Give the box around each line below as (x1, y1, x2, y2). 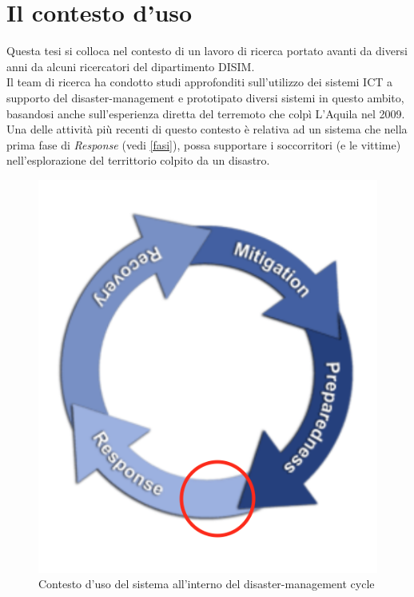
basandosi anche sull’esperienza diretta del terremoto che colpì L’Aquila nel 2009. (6, 105, 405, 121)
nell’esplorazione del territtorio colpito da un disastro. (6, 152, 270, 169)
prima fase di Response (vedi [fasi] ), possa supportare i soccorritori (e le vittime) (6, 136, 401, 153)
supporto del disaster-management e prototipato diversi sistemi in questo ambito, (6, 89, 404, 105)
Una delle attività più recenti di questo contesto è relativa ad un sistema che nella (6, 121, 408, 137)
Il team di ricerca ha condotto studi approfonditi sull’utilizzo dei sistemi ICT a (6, 74, 393, 90)
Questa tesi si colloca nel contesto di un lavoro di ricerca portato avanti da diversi (6, 42, 408, 59)
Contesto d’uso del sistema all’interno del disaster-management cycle (38, 575, 375, 592)
